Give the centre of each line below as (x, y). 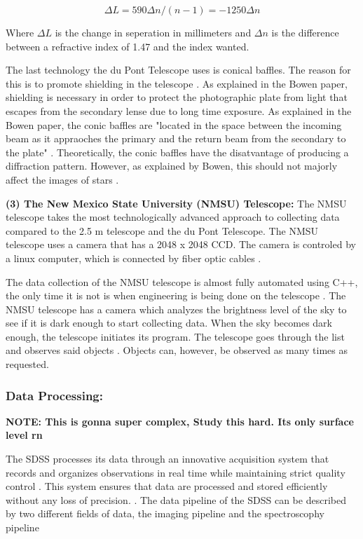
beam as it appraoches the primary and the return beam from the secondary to (176, 138)
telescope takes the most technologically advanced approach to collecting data (173, 217)
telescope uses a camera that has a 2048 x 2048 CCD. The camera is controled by (181, 244)
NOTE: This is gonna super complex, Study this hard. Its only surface (180, 421)
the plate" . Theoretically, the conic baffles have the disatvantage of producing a (177, 152)
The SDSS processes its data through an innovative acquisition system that (167, 459)
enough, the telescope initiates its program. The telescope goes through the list (175, 336)
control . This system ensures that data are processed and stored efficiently (167, 486)
